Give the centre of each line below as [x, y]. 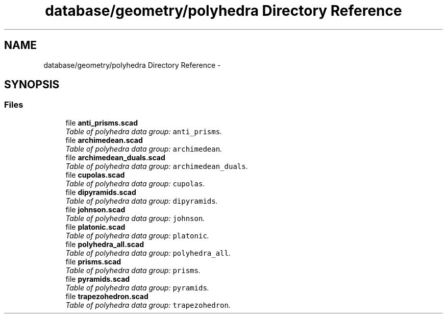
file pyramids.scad [98, 279]
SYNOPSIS [32, 85]
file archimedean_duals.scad [115, 157]
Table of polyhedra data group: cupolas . [135, 183]
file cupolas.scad [95, 175]
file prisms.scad [93, 261]
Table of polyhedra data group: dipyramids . [142, 201]
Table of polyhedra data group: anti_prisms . [144, 131]
